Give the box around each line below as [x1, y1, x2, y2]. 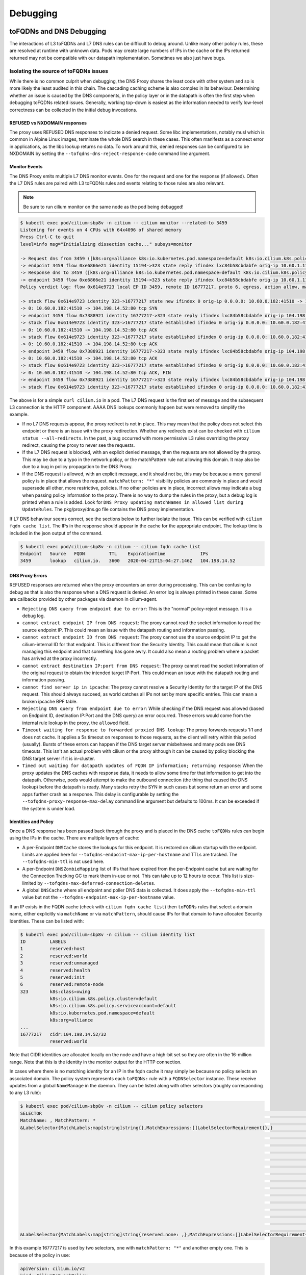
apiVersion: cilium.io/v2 [20, 1265, 85, 1271]
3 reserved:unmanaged [20, 960, 99, 966]
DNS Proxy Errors [9, 573, 47, 579]
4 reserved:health [20, 967, 90, 973]
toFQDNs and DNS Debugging [9, 27, 107, 36]
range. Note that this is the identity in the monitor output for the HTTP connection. [9, 1059, 182, 1065]
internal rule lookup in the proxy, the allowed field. [22, 720, 130, 726]
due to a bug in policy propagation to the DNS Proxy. [22, 464, 133, 470]
